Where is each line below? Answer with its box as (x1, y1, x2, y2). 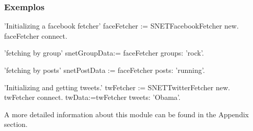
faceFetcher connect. (4, 30, 67, 41)
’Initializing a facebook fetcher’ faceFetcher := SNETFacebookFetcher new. (4, 20, 239, 31)
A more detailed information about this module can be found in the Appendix (4, 109, 249, 119)
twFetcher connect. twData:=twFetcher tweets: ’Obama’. (4, 92, 181, 102)
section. (4, 119, 28, 129)
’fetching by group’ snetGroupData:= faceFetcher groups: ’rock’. (4, 47, 204, 58)
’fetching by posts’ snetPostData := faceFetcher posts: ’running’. (4, 65, 205, 75)
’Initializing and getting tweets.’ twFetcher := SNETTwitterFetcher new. (4, 82, 230, 92)
